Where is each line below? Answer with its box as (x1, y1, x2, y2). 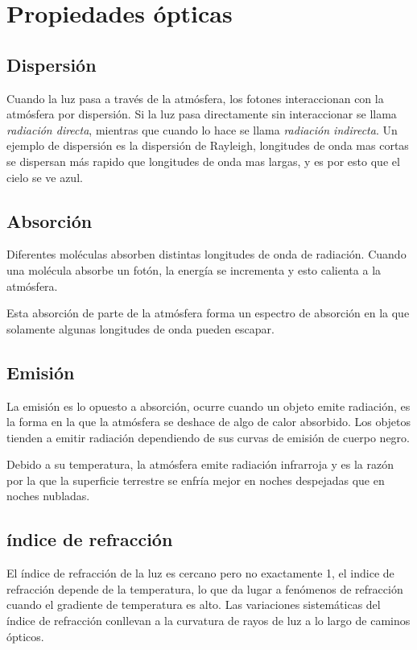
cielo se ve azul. (6, 168, 83, 185)
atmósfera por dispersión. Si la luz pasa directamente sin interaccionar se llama (6, 106, 397, 122)
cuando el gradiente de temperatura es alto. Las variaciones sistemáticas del (6, 596, 381, 613)
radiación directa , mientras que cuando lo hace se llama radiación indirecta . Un (6, 121, 398, 138)
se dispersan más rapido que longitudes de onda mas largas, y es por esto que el (6, 152, 400, 169)
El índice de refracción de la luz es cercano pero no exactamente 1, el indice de (6, 565, 394, 582)
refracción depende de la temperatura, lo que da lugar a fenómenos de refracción (6, 580, 403, 597)
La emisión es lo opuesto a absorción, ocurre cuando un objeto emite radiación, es (6, 397, 411, 414)
